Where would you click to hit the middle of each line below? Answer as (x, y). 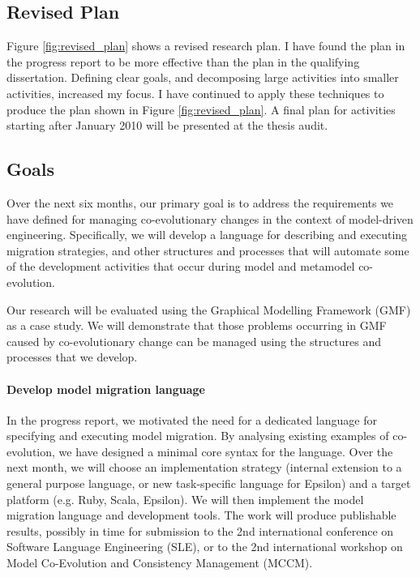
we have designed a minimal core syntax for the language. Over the (226, 451)
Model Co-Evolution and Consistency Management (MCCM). (160, 563)
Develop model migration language (106, 389)
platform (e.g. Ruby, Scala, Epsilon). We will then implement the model (185, 499)
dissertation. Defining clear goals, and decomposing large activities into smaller (203, 77)
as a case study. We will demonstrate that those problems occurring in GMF (197, 325)
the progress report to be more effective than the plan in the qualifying (183, 61)
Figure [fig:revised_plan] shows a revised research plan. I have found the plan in (206, 46)
